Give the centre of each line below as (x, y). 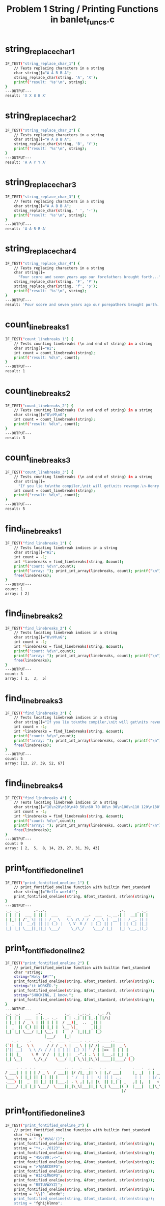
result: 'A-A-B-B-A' (26, 229)
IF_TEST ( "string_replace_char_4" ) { (42, 263)
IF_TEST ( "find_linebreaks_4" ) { (38, 798)
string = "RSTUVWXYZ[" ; (38, 1185)
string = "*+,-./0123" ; (38, 1148)
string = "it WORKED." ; (36, 986)
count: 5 (14, 759)
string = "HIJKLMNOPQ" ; (38, 1176)
